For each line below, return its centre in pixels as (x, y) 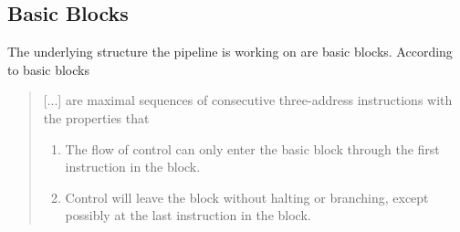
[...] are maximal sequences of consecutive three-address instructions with (248, 100)
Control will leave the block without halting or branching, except (247, 197)
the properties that (96, 117)
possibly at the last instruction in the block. (188, 215)
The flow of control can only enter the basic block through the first (252, 148)
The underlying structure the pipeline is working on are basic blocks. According (230, 52)
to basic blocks (48, 69)
